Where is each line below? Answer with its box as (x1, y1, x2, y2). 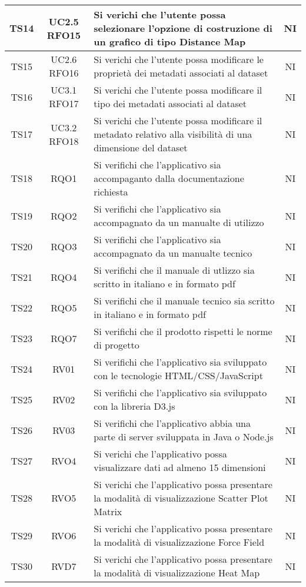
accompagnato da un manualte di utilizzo (94, 215, 264, 229)
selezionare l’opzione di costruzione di (94, 21, 272, 35)
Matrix (94, 505, 122, 518)
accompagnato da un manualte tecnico (94, 246, 252, 260)
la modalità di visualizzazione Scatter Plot (94, 491, 268, 505)
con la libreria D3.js (94, 399, 175, 413)
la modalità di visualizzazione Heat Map (94, 566, 260, 579)
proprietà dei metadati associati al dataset (94, 66, 268, 79)
